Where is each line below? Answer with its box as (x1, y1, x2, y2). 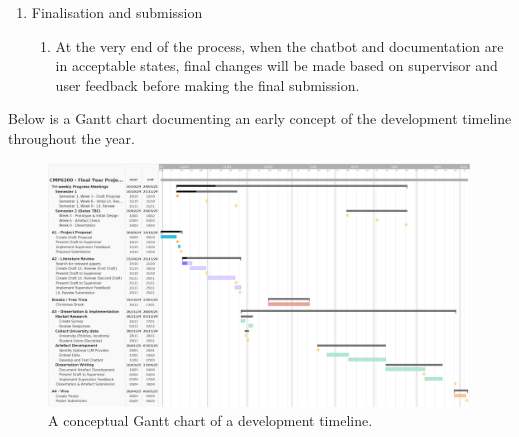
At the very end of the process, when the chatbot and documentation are (55, 35, 504, 56)
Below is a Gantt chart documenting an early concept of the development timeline (8, 108, 512, 129)
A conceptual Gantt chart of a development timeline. (48, 410, 373, 431)
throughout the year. (8, 127, 135, 148)
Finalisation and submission (31, 2, 203, 22)
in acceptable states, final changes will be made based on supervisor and (55, 55, 498, 76)
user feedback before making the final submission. (55, 74, 360, 95)
